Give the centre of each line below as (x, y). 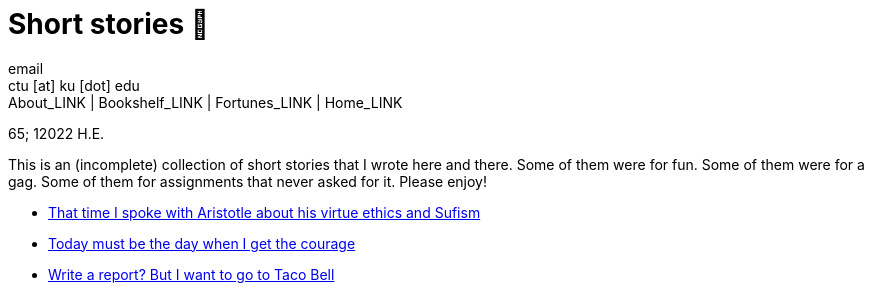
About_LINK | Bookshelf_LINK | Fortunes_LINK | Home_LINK (205, 102)
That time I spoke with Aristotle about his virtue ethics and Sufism (264, 212)
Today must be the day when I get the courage (202, 243)
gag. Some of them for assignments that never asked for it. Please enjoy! (248, 181)
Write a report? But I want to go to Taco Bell (191, 274)
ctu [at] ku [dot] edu (74, 85)
